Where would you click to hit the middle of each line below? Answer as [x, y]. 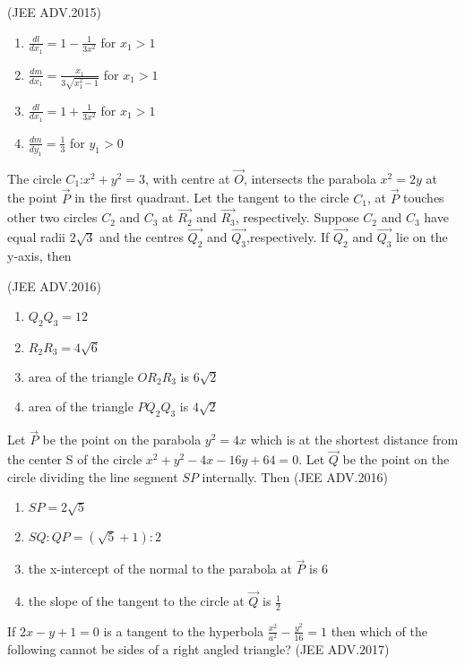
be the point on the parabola [122, 440]
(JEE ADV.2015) [55, 12]
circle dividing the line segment [93, 476]
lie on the [422, 237]
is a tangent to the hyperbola [184, 630]
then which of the [379, 630]
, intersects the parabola [310, 178]
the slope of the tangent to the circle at [136, 601]
